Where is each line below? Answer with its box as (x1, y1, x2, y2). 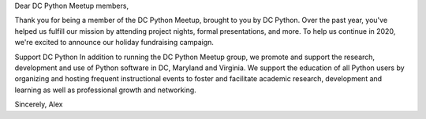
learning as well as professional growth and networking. (14, 85, 196, 95)
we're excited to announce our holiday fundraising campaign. (14, 38, 215, 47)
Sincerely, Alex (14, 99, 63, 110)
